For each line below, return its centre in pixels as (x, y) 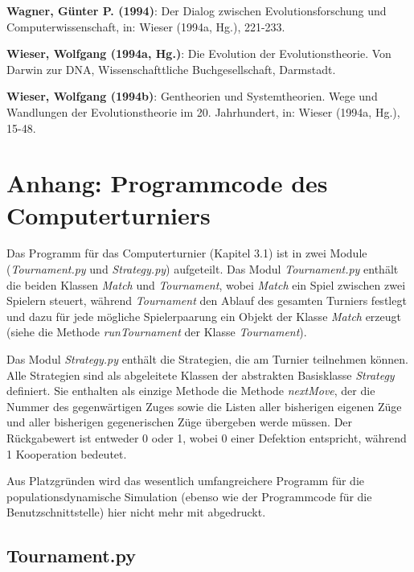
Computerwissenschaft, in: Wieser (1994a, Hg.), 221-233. (146, 26)
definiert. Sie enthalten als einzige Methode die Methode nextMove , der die (191, 391)
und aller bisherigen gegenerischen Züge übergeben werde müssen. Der (180, 422)
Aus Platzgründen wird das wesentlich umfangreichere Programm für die (186, 481)
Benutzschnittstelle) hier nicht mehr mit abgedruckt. (136, 512)
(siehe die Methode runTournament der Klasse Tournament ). (157, 332)
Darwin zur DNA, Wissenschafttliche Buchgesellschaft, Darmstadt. (171, 69)
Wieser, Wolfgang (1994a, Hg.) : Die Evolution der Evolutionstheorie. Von (199, 53)
